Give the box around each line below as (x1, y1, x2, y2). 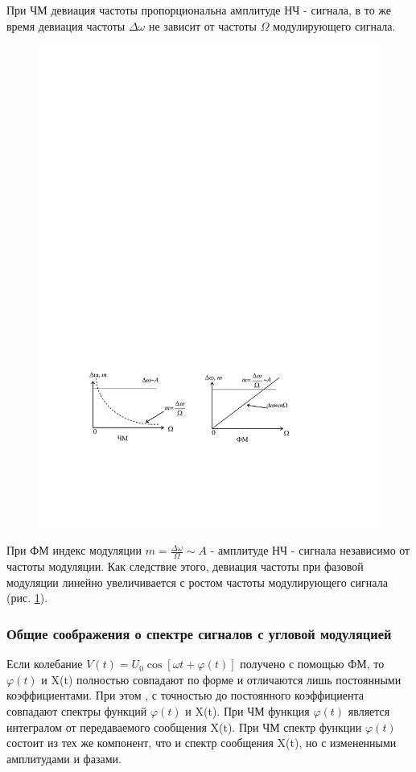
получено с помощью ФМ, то (240, 655, 385, 672)
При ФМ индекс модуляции (6, 542, 142, 559)
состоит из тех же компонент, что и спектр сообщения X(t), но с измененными (6, 734, 397, 751)
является (348, 703, 390, 720)
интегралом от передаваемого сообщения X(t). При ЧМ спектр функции (6, 718, 362, 735)
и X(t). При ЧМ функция (185, 703, 310, 720)
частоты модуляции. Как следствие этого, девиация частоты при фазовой (6, 558, 364, 575)
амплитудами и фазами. (6, 749, 122, 766)
